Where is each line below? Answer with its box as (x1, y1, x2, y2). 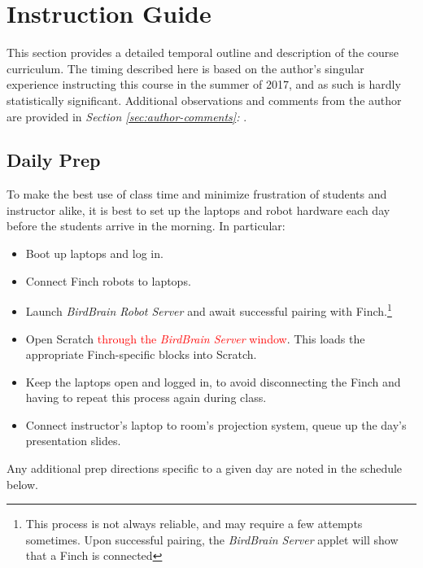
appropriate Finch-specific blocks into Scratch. (25, 346, 257, 363)
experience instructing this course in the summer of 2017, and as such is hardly (7, 76, 401, 93)
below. (7, 475, 38, 492)
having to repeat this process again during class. (25, 389, 267, 406)
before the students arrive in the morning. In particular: (7, 217, 286, 234)
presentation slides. (25, 432, 121, 449)
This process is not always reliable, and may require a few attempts (25, 515, 363, 532)
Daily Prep (7, 147, 101, 173)
